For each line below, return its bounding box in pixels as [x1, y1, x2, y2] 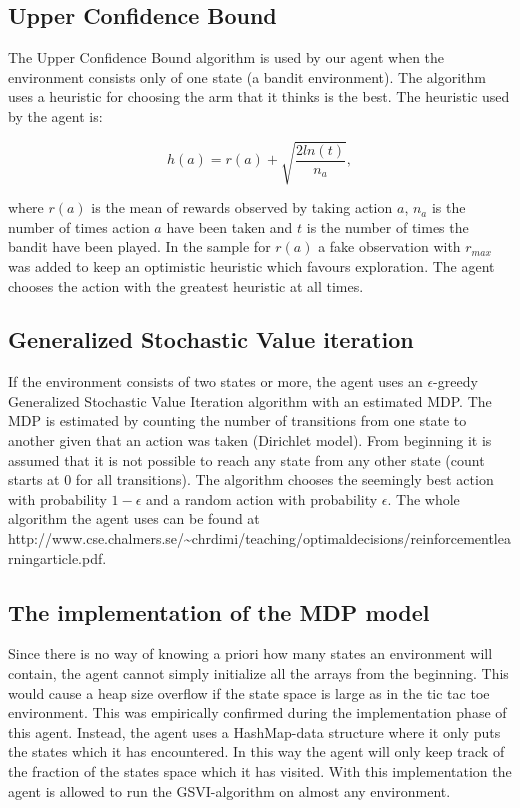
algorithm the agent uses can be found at [8, 508, 260, 529]
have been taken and [166, 216, 293, 237]
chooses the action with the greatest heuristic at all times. [8, 275, 364, 296]
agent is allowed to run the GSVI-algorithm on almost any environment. [8, 780, 451, 801]
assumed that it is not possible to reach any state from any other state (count [8, 449, 485, 470]
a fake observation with [318, 236, 461, 257]
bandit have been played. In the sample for [8, 236, 271, 257]
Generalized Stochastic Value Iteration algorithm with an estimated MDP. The [8, 390, 492, 411]
